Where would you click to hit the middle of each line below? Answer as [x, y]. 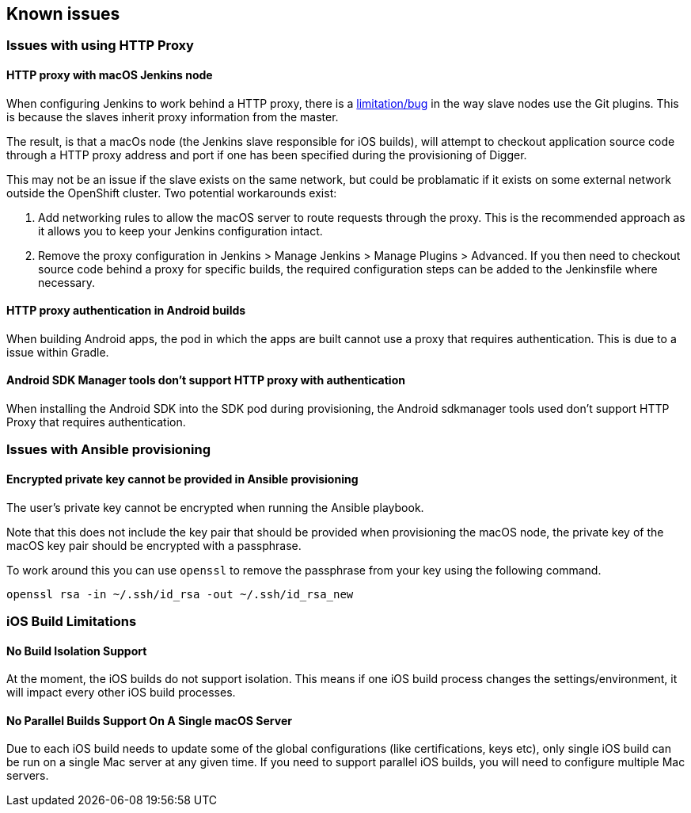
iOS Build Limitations [72, 622]
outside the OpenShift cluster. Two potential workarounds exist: [172, 193]
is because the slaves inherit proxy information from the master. [173, 116]
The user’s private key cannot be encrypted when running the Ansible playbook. [215, 507]
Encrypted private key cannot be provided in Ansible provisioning [182, 479]
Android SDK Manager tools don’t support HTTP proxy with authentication [206, 380]
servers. [28, 776]
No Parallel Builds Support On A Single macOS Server [149, 720]
